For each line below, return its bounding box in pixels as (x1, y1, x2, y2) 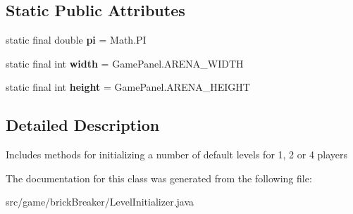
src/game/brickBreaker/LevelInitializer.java (6, 194, 194, 209)
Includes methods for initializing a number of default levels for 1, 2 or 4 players (6, 147, 348, 162)
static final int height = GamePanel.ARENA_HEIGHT (6, 80, 250, 94)
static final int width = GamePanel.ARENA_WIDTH (6, 56, 244, 70)
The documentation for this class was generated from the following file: (6, 170, 312, 185)
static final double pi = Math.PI (6, 32, 147, 47)
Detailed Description (6, 114, 160, 136)
